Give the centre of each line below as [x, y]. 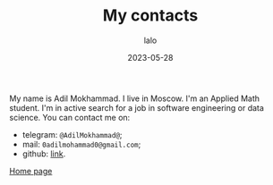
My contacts [150, 16]
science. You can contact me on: [70, 117]
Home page [31, 171]
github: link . [44, 154]
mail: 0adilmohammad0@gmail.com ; [81, 144]
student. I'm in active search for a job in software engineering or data [136, 107]
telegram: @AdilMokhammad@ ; [72, 134]
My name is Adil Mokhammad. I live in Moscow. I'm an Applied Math [135, 98]
